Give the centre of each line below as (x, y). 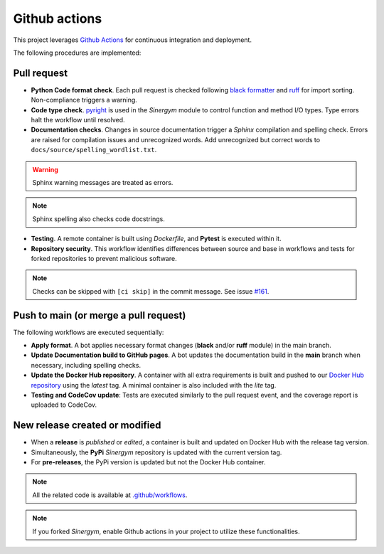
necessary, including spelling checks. (86, 365)
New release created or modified (87, 426)
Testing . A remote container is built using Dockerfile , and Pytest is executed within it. (156, 239)
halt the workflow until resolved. (78, 120)
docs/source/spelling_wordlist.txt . (94, 150)
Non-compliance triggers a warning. (84, 100)
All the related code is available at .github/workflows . (110, 495)
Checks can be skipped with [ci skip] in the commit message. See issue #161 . (151, 291)
